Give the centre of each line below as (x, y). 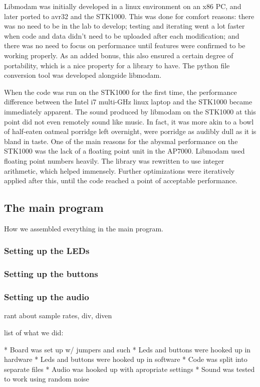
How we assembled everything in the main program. (84, 228)
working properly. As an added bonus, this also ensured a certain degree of (119, 55)
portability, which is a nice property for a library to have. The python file (117, 65)
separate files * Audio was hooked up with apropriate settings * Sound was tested (129, 369)
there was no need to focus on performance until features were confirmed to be (125, 45)
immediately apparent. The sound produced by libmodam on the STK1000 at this (130, 111)
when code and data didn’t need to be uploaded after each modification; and (122, 35)
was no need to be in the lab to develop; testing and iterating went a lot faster (124, 26)
